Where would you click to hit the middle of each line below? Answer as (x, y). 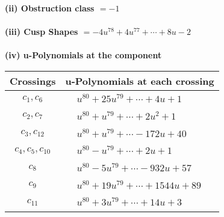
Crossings (33, 81)
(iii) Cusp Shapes (42, 32)
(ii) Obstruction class (50, 8)
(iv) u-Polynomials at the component (83, 55)
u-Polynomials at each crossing (140, 81)
